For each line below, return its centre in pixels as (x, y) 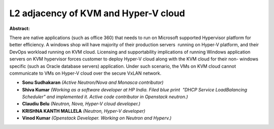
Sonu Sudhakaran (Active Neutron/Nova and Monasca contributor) (93, 83)
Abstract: (20, 28)
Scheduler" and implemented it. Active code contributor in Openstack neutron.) (105, 97)
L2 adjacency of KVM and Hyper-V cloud (97, 13)
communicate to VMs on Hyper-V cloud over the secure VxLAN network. (85, 73)
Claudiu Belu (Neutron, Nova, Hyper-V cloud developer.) (81, 104)
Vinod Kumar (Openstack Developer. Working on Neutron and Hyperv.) (97, 118)
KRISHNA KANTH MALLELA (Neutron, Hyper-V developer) (84, 111)
